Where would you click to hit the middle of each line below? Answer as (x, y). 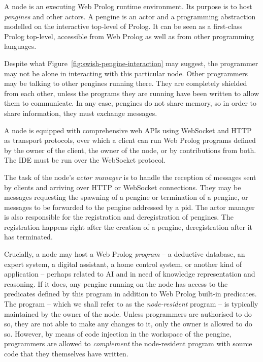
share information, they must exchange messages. (81, 113)
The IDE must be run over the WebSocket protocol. (85, 160)
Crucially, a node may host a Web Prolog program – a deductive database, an (125, 254)
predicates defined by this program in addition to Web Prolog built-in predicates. (130, 294)
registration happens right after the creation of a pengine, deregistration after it (128, 227)
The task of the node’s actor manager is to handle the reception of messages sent (130, 177)
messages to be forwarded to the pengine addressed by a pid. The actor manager (129, 207)
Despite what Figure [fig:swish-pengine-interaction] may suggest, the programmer (131, 63)
